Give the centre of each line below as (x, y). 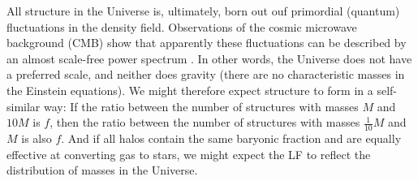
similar (24, 106)
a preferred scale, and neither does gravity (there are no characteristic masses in (206, 74)
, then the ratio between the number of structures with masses (205, 122)
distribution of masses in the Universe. (102, 170)
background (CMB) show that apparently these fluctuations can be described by (207, 43)
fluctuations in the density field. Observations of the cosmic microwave (182, 26)
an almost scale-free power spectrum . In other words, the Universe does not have (209, 58)
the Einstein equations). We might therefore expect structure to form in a (190, 90)
